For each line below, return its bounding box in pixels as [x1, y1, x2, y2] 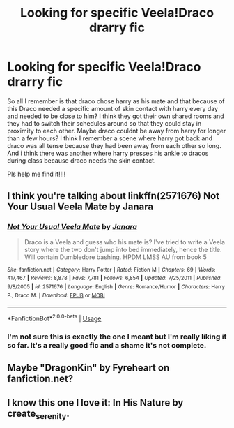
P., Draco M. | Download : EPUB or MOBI [7, 292, 106, 299]
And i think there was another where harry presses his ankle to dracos [7, 149, 209, 157]
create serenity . [7, 407, 70, 421]
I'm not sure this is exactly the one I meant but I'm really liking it [7, 332, 227, 341]
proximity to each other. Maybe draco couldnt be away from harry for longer [7, 126, 226, 135]
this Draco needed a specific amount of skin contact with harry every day [7, 104, 218, 112]
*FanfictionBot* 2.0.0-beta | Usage [7, 313, 102, 323]
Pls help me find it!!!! [7, 170, 66, 178]
